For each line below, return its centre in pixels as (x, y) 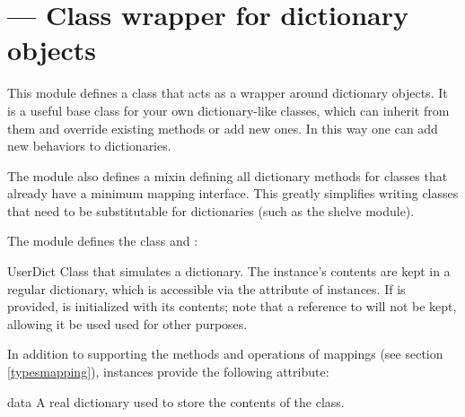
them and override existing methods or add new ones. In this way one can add (223, 128)
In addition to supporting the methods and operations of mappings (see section (225, 354)
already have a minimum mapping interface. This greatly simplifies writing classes (233, 193)
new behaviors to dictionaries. (89, 146)
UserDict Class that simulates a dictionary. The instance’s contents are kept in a (229, 271)
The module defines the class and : (103, 241)
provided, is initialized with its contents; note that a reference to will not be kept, (232, 306)
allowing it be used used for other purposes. (127, 323)
